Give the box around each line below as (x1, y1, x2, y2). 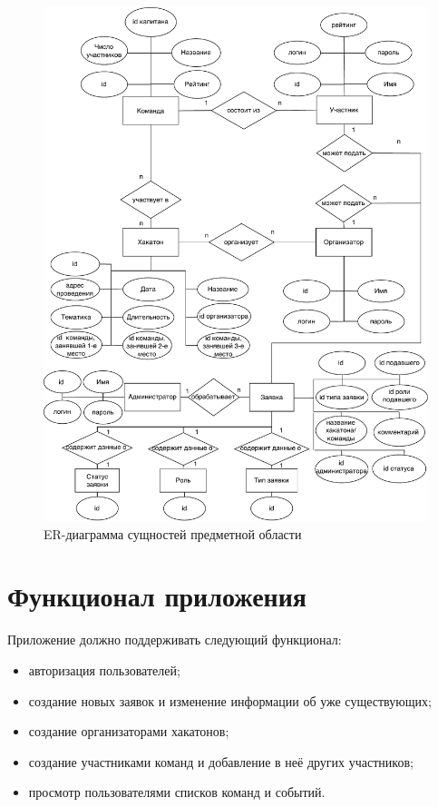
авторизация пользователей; (28, 660, 180, 679)
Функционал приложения (7, 577, 307, 615)
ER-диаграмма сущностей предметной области (44, 524, 302, 543)
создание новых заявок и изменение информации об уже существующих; (28, 691, 432, 710)
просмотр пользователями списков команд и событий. (28, 782, 326, 802)
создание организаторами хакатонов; (28, 722, 229, 741)
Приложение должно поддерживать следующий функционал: (7, 630, 342, 649)
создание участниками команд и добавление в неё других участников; (28, 752, 414, 771)
